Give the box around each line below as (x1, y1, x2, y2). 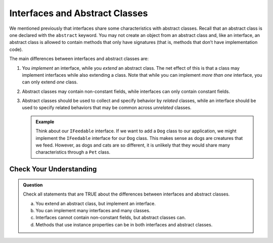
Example (35, 119, 55, 125)
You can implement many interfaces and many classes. (35, 207, 151, 213)
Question (23, 182, 43, 188)
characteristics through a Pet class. (35, 149, 111, 155)
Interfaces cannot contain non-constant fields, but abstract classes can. (35, 215, 186, 221)
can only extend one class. (22, 79, 78, 85)
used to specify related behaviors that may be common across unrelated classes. (22, 105, 192, 111)
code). (9, 46, 23, 53)
